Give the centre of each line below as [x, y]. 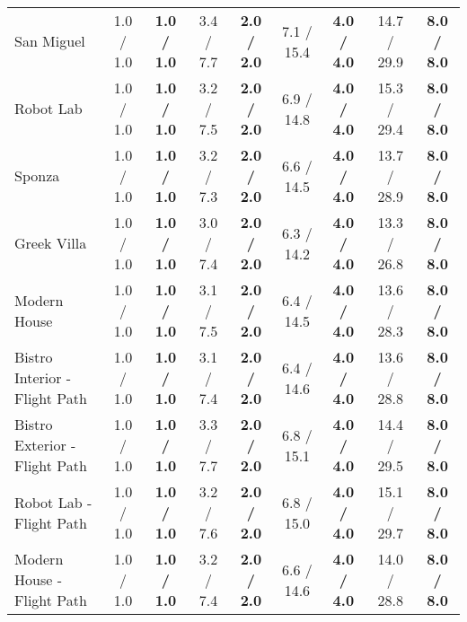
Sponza [37, 175]
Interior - [43, 377]
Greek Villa [51, 243]
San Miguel [50, 41]
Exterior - [45, 445]
